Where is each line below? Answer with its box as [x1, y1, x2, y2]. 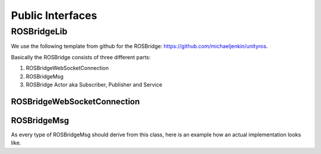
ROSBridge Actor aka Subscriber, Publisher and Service [26, 81, 163, 88]
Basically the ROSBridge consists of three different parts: [11, 53, 151, 60]
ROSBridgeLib [11, 26, 68, 37]
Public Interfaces [11, 9, 97, 22]
